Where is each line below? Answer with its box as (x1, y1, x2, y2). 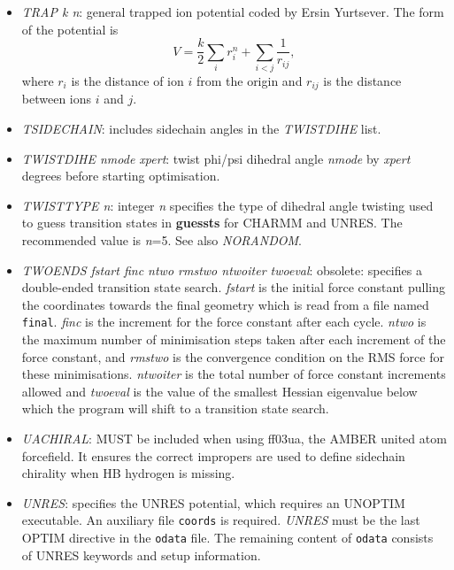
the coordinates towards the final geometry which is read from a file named (21, 295, 429, 313)
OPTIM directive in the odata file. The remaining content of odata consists (21, 528, 434, 547)
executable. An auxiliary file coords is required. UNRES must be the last (21, 511, 420, 529)
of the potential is (21, 19, 119, 38)
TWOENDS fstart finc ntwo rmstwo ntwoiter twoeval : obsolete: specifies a (21, 260, 422, 279)
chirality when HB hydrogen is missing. (21, 464, 235, 482)
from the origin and (196, 71, 303, 89)
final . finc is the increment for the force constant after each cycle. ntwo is (21, 312, 427, 331)
